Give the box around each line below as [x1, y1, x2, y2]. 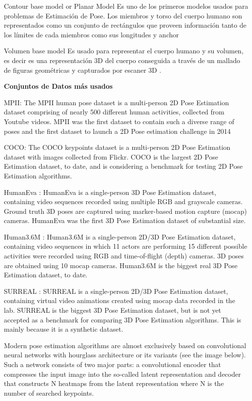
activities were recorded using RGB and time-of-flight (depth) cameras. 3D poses [4, 251, 244, 261]
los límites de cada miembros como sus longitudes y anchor [4, 29, 179, 39]
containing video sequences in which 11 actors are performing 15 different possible [4, 241, 247, 251]
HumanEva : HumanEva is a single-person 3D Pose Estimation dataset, [4, 187, 217, 197]
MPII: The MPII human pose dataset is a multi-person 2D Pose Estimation [4, 97, 229, 107]
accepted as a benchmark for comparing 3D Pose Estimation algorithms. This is [4, 314, 241, 324]
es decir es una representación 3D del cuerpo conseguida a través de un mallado [4, 55, 240, 65]
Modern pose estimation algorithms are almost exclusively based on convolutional [4, 340, 246, 350]
